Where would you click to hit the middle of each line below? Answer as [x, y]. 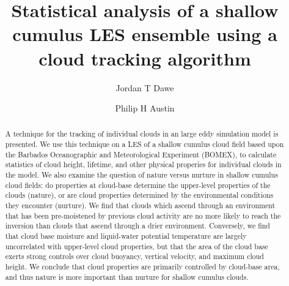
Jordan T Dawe [145, 87]
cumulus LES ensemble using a [145, 34]
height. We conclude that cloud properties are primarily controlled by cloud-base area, [142, 267]
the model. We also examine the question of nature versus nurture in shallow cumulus [141, 175]
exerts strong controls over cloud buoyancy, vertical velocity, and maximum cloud [134, 256]
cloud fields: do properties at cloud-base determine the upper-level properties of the [138, 185]
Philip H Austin [145, 108]
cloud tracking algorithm [145, 58]
